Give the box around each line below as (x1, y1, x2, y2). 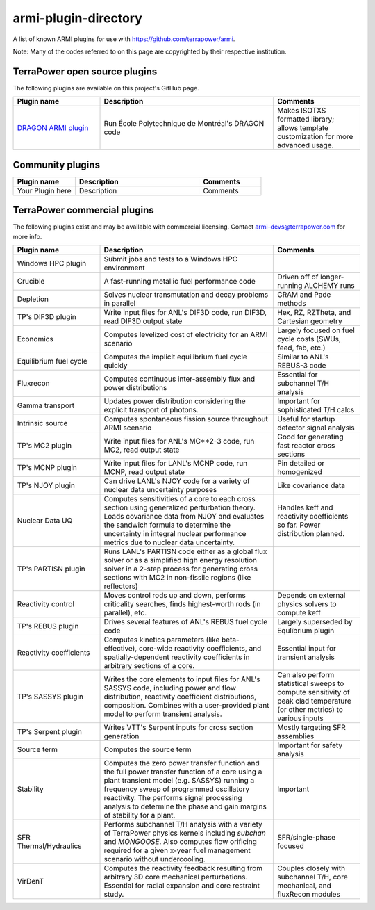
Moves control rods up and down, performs (103, 591, 246, 601)
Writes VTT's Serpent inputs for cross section (103, 723, 253, 733)
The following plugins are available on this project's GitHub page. (12, 83, 199, 92)
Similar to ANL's (276, 352, 329, 361)
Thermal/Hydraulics (17, 841, 83, 851)
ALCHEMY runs (304, 281, 356, 291)
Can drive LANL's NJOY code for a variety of (103, 476, 250, 486)
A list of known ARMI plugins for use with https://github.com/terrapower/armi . (12, 35, 235, 43)
